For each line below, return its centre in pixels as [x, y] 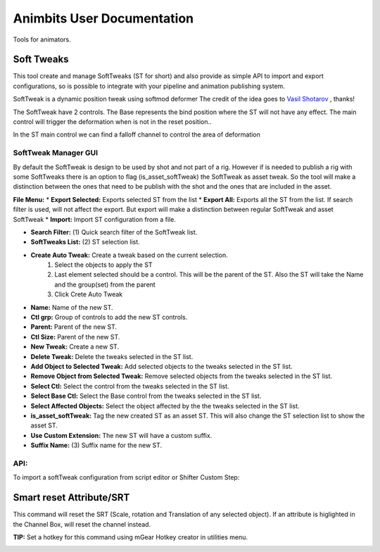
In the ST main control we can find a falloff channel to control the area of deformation [137, 134]
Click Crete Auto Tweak [89, 294]
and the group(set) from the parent [105, 284]
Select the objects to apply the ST [103, 265]
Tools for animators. [42, 39]
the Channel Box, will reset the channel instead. [82, 524]
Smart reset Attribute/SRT [71, 497]
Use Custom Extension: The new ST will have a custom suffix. [121, 435]
